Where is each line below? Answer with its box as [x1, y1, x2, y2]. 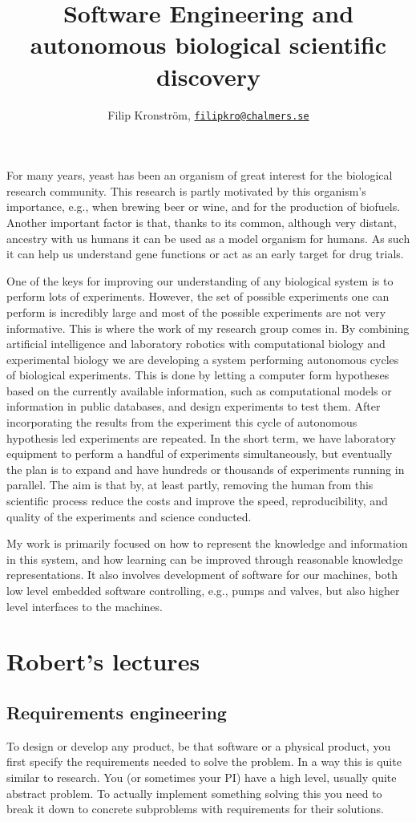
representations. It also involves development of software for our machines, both [6, 566, 398, 583]
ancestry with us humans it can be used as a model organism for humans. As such [6, 229, 410, 246]
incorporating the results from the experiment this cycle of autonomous [6, 414, 357, 431]
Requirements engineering [6, 699, 227, 724]
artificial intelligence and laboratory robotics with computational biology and [6, 335, 386, 352]
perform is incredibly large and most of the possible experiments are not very [6, 303, 386, 320]
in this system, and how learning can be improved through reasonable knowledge [6, 550, 403, 567]
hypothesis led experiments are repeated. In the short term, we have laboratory [6, 429, 396, 446]
